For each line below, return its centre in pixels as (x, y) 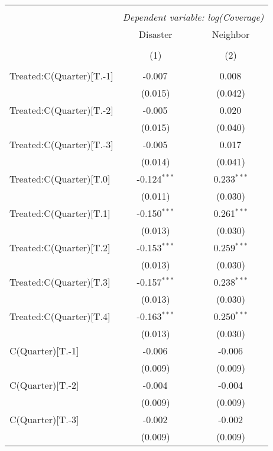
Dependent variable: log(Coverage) (193, 17)
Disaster (155, 34)
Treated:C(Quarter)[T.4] (60, 316)
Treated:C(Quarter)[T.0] (60, 179)
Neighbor (231, 34)
